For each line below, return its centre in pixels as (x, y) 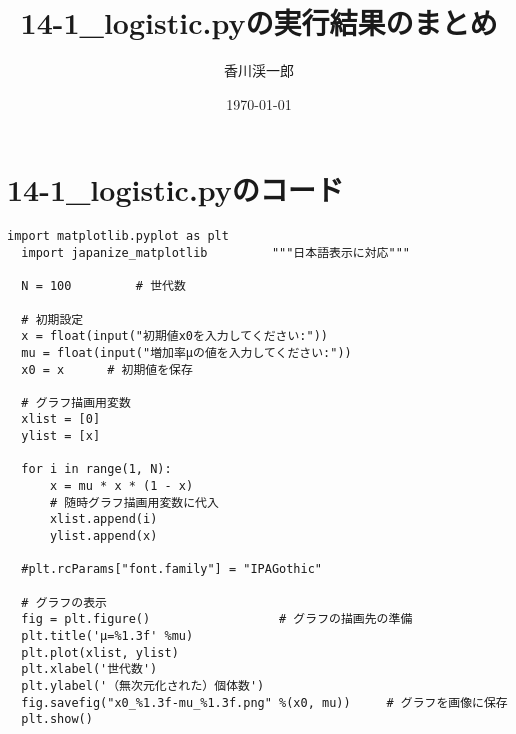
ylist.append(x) (103, 536)
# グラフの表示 (64, 602)
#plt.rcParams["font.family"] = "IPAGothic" (171, 569)
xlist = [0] (61, 419)
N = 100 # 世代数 (103, 286)
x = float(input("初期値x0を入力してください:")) (174, 336)
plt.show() (57, 719)
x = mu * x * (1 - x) (121, 486)
